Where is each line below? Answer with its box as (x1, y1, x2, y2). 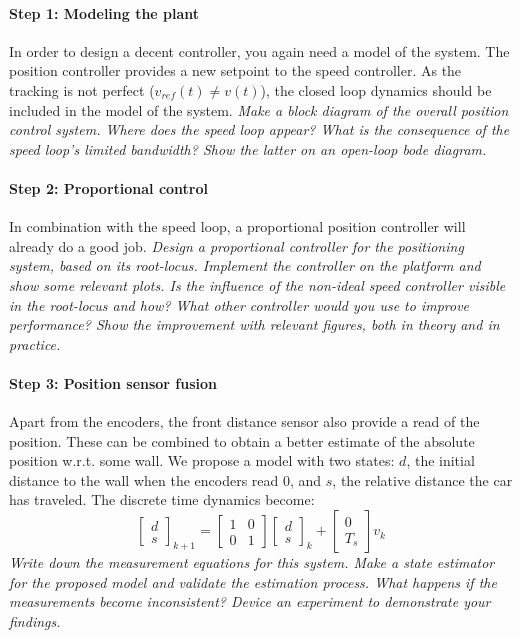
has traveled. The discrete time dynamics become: (9, 489, 315, 510)
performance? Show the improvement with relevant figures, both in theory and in (9, 314, 500, 335)
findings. (9, 610, 61, 631)
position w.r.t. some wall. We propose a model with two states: (9, 450, 395, 471)
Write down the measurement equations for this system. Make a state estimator (9, 552, 495, 573)
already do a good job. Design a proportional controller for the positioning (9, 235, 464, 256)
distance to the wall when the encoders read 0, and (9, 469, 322, 490)
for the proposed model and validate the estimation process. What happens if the (9, 571, 497, 592)
